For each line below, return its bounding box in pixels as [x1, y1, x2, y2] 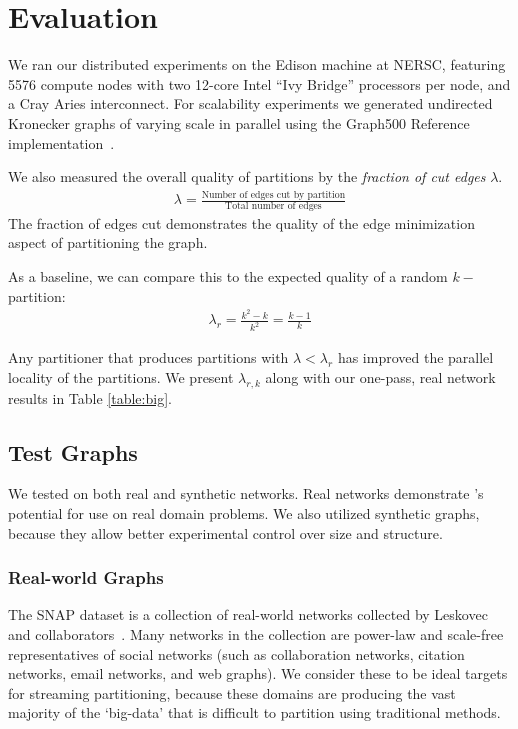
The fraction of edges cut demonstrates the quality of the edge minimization [8, 212, 475, 233]
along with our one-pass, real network [265, 366, 496, 387]
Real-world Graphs [8, 565, 164, 590]
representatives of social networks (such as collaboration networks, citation [8, 643, 465, 664]
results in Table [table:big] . [8, 387, 172, 408]
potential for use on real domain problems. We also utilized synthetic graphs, [8, 503, 480, 523]
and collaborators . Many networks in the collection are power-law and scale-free [8, 624, 504, 644]
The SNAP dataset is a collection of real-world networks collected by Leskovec [8, 604, 488, 625]
